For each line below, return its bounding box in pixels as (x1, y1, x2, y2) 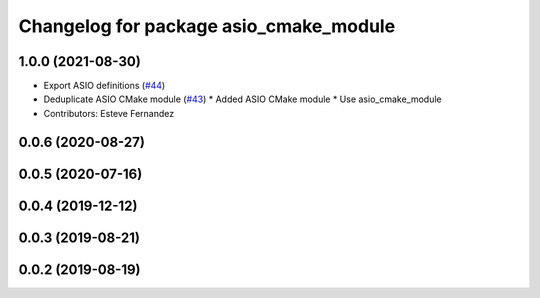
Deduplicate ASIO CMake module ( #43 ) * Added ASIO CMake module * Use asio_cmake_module (43, 93, 442, 105)
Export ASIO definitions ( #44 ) (43, 80, 166, 92)
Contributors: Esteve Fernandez (43, 107, 175, 119)
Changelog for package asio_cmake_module (18, 15, 396, 37)
